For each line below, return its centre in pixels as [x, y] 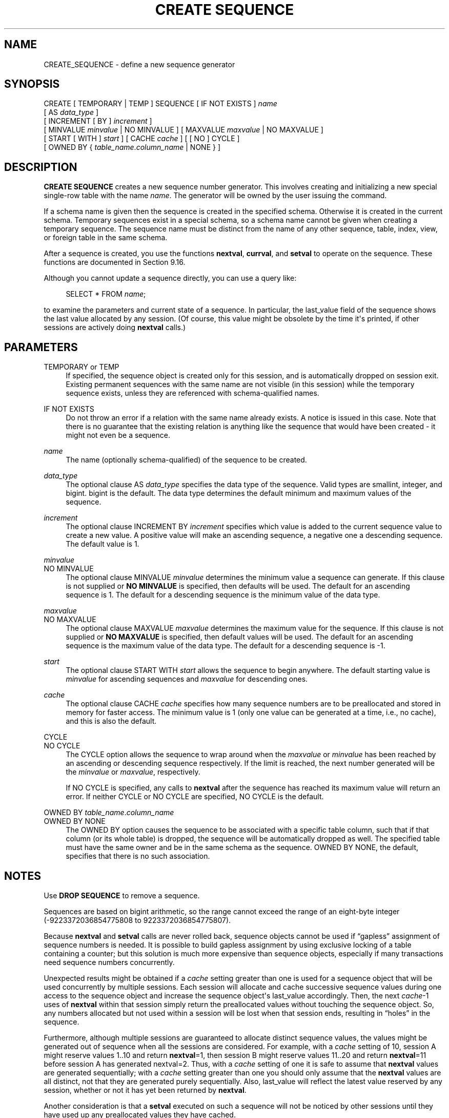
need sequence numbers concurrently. [109, 962]
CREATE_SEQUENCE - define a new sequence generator [139, 64]
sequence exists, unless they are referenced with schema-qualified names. [192, 393]
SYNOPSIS [32, 84]
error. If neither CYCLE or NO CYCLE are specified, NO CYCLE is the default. [195, 797]
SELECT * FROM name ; [106, 294]
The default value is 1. [103, 544]
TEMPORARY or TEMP [81, 367]
